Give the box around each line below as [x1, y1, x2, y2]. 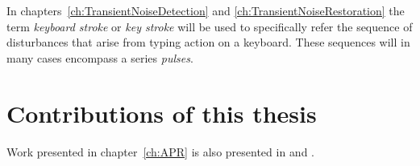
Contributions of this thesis [6, 96, 317, 129]
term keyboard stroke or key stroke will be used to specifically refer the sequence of [6, 18, 413, 34]
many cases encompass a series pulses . [6, 49, 193, 66]
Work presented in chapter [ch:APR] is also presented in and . [6, 143, 315, 160]
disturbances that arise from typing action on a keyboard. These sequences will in [6, 34, 410, 51]
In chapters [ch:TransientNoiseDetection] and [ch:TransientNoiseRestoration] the [6, 2, 405, 18]
